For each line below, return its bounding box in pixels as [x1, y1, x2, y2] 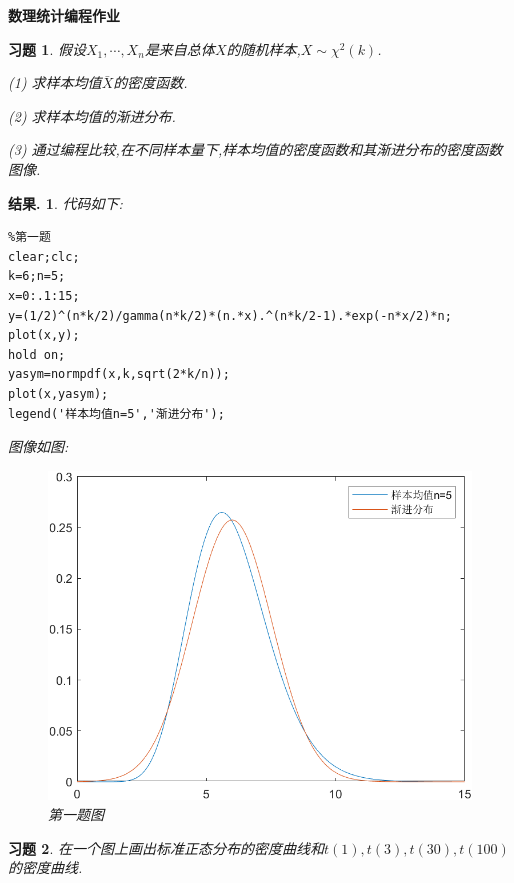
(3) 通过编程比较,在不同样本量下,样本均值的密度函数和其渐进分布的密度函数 [8, 139, 503, 160]
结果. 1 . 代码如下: [8, 192, 123, 213]
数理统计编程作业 [8, 5, 120, 25]
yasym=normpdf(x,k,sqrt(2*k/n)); [8, 367, 230, 382]
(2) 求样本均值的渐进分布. [8, 105, 176, 126]
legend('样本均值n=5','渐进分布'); [8, 406, 225, 421]
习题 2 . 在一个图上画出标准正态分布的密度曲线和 [8, 837, 324, 858]
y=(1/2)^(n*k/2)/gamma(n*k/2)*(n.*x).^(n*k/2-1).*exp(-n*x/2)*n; [8, 308, 452, 323]
